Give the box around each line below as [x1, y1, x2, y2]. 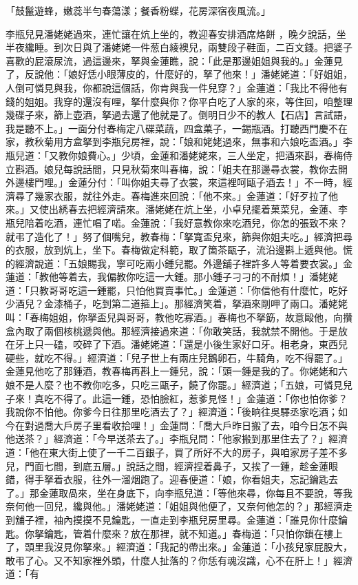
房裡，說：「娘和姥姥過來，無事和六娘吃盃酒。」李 [130, 134, 352, 149]
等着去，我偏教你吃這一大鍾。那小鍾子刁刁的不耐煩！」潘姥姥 [58, 269, 338, 284]
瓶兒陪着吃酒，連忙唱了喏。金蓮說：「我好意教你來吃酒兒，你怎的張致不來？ [6, 215, 348, 229]
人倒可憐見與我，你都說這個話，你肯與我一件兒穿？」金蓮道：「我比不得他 [6, 80, 338, 94]
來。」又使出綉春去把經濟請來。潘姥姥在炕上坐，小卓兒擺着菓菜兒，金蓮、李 [6, 202, 348, 216]
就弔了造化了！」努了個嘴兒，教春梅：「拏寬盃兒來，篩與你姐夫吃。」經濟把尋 [6, 229, 352, 243]
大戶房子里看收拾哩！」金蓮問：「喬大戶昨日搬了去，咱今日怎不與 [53, 418, 348, 432]
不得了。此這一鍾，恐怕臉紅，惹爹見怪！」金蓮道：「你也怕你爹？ [53, 391, 348, 405]
